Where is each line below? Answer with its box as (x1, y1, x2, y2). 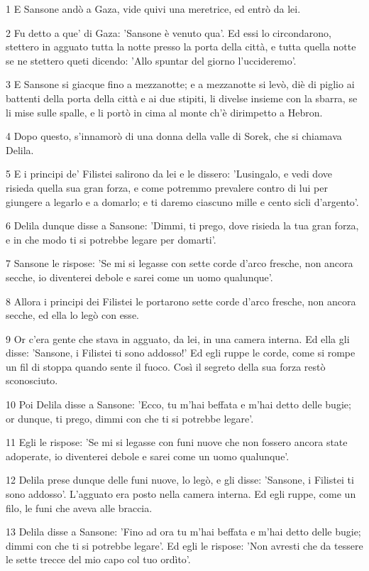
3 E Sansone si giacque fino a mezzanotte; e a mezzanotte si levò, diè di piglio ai (6, 77, 355, 92)
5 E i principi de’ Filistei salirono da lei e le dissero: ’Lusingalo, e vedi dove (6, 166, 332, 181)
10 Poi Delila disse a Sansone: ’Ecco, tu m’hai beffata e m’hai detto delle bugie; (6, 397, 351, 412)
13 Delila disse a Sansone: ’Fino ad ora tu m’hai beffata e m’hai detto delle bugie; (6, 524, 361, 539)
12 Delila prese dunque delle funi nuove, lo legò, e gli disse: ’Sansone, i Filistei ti (6, 472, 354, 487)
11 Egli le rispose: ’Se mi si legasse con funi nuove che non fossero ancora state (6, 435, 348, 450)
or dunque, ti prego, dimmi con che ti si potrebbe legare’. (6, 410, 254, 425)
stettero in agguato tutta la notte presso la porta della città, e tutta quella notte (6, 39, 356, 54)
